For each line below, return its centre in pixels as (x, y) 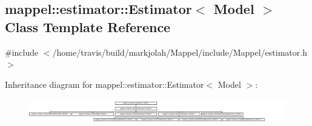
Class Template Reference (88, 26)
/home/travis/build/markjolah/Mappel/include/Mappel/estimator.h (180, 52)
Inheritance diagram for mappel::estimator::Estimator (105, 84)
